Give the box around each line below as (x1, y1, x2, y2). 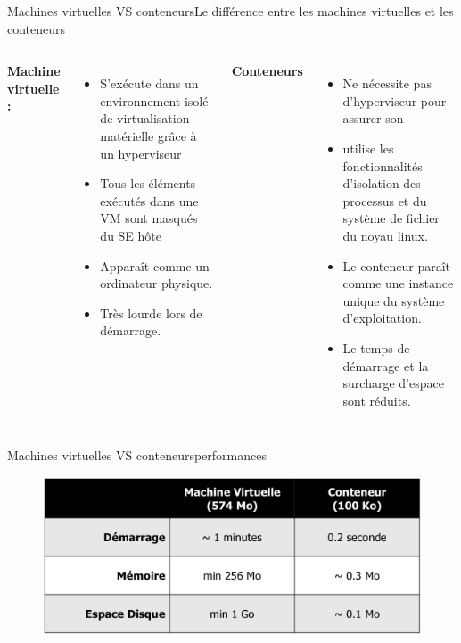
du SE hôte (100, 226, 162, 244)
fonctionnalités (342, 156, 423, 175)
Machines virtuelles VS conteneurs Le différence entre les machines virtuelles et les (7, 2, 454, 20)
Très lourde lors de (100, 303, 202, 322)
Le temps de (342, 338, 410, 357)
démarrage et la (342, 356, 429, 375)
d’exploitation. (342, 309, 422, 327)
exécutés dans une (100, 191, 199, 210)
